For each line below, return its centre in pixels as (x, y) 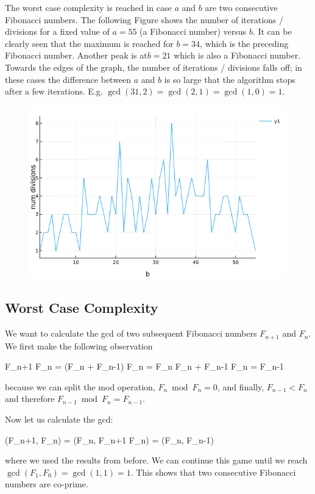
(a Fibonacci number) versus (193, 31)
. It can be (272, 31)
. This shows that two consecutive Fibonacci (213, 472)
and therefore (30, 399)
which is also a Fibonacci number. (237, 55)
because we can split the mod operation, (80, 386)
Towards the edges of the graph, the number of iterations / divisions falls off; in (154, 67)
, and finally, (241, 386)
